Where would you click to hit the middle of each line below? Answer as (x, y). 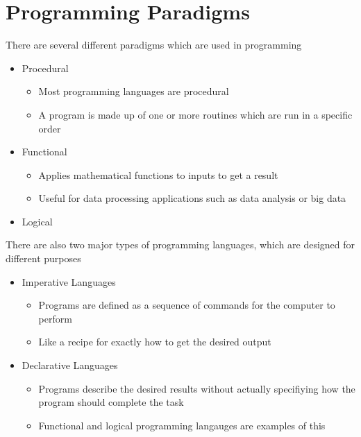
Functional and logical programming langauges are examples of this (182, 425)
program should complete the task (111, 402)
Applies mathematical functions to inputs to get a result (158, 174)
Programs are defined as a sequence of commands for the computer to (187, 305)
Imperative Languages (69, 281)
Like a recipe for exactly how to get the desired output (155, 342)
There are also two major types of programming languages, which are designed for (180, 245)
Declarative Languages (70, 365)
